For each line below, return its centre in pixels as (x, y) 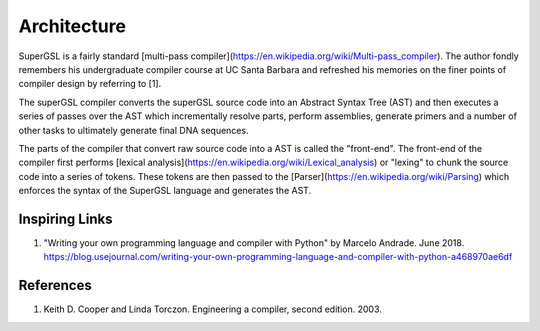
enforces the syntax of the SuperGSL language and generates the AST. (165, 191)
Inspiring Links (65, 218)
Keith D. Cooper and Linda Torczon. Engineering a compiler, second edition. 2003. (212, 309)
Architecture (72, 26)
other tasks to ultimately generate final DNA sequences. (133, 130)
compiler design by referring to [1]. (90, 84)
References (55, 285)
